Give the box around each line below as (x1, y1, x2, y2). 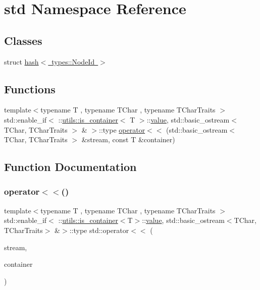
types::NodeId (51, 56, 95, 67)
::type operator (99, 124, 145, 135)
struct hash (4, 56, 39, 67)
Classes (4, 32, 42, 48)
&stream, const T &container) (81, 134, 175, 145)
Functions (4, 81, 56, 96)
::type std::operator (69, 224, 129, 235)
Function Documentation (4, 159, 137, 175)
